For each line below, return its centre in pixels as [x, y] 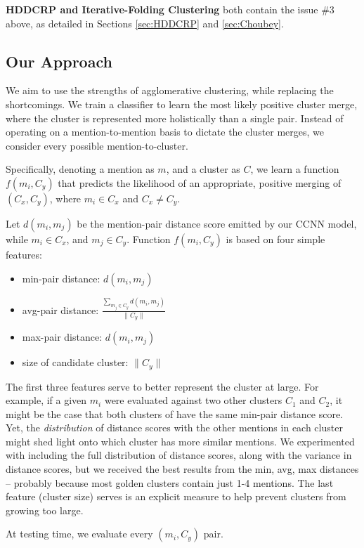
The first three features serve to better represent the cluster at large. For [162, 386]
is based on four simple [275, 239]
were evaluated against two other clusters [193, 400]
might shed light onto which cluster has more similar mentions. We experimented [180, 441]
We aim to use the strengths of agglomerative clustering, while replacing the [170, 90]
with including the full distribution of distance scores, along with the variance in [179, 455]
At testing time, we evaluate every [79, 534]
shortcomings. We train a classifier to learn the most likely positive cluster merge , [182, 104]
